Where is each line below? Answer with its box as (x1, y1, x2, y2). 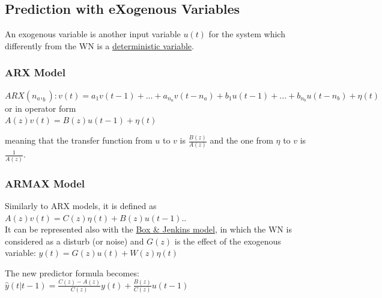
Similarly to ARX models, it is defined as (5, 199, 157, 211)
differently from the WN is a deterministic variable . (5, 39, 194, 52)
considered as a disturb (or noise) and (5, 234, 144, 247)
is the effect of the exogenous (174, 234, 281, 247)
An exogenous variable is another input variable (5, 28, 181, 40)
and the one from (210, 134, 273, 147)
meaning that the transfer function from (5, 134, 153, 147)
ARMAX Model (5, 175, 85, 190)
